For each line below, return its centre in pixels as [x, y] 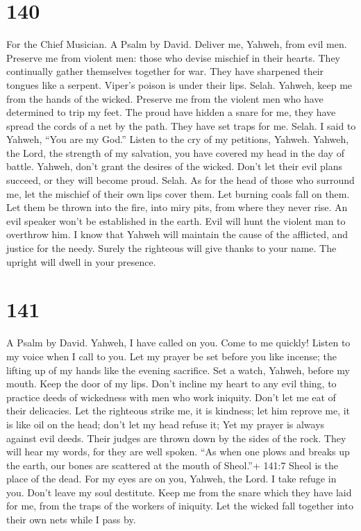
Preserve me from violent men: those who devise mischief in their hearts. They [173, 57]
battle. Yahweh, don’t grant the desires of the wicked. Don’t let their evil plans [174, 166]
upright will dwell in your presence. [81, 261]
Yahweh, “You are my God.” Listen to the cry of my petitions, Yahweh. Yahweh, [178, 139]
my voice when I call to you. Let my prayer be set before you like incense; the [171, 356]
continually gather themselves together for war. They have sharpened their [165, 71]
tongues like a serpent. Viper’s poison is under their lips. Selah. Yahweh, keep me [179, 84]
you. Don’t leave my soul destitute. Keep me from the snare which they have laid [179, 492]
